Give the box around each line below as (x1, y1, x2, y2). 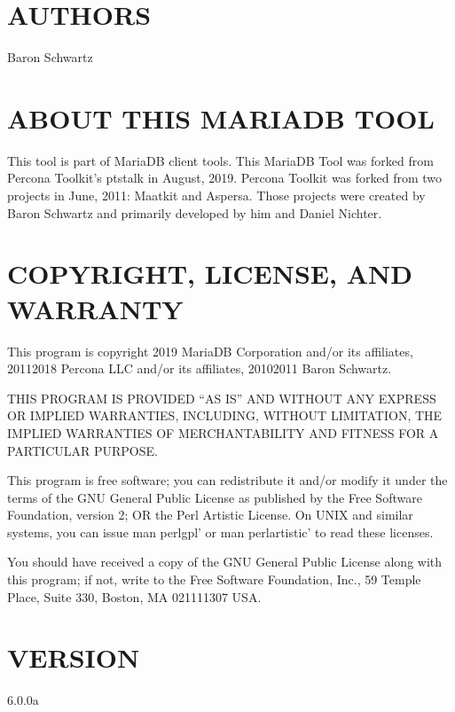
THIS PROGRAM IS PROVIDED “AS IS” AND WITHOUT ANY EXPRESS (7, 388, 436, 407)
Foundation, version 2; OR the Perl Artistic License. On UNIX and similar (7, 505, 413, 524)
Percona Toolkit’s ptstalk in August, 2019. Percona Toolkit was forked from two (7, 168, 443, 187)
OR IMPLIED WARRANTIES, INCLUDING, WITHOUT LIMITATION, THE (7, 406, 443, 425)
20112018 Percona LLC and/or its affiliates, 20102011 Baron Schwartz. (7, 359, 392, 378)
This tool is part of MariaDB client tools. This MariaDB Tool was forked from (7, 151, 434, 169)
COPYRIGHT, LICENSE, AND (7, 255, 412, 292)
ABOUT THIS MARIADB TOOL (7, 99, 435, 136)
